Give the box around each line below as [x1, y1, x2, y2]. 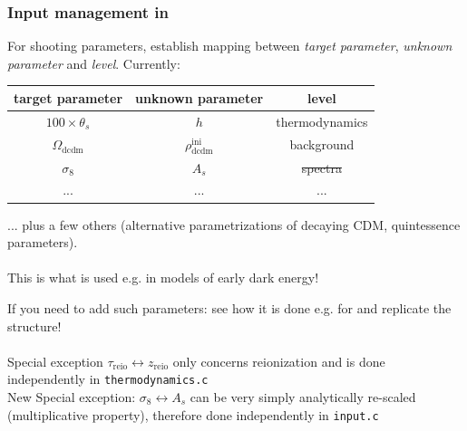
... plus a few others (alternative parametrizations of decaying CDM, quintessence [7, 215, 461, 234]
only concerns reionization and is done [172, 351, 385, 370]
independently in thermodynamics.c [7, 369, 209, 388]
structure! [7, 316, 62, 335]
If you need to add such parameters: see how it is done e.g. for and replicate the [7, 298, 452, 317]
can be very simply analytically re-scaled [190, 387, 416, 406]
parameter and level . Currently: [7, 53, 180, 72]
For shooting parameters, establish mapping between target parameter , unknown [7, 36, 452, 55]
